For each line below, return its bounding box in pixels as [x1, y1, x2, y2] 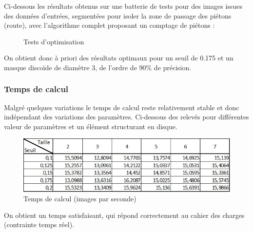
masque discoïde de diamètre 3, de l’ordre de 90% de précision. [4, 62, 192, 72]
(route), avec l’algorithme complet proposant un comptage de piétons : [4, 20, 215, 30]
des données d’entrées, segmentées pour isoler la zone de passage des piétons [4, 10, 232, 20]
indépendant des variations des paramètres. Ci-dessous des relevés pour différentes [4, 112, 249, 122]
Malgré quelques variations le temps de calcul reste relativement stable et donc [4, 102, 239, 112]
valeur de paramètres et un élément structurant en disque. [4, 121, 177, 131]
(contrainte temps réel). [4, 219, 75, 230]
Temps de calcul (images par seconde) [23, 194, 136, 204]
